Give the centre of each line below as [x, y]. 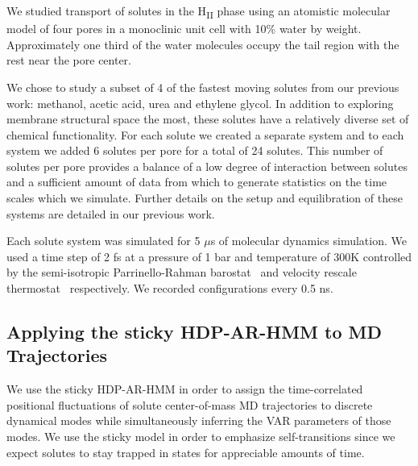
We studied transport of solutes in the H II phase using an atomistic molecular [199, 12]
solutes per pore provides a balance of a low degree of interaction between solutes [207, 166]
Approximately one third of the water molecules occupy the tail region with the [203, 44]
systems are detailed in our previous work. [111, 213]
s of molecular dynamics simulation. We [308, 241]
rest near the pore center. [69, 60]
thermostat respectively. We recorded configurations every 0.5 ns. [170, 288]
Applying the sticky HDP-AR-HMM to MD [195, 332]
